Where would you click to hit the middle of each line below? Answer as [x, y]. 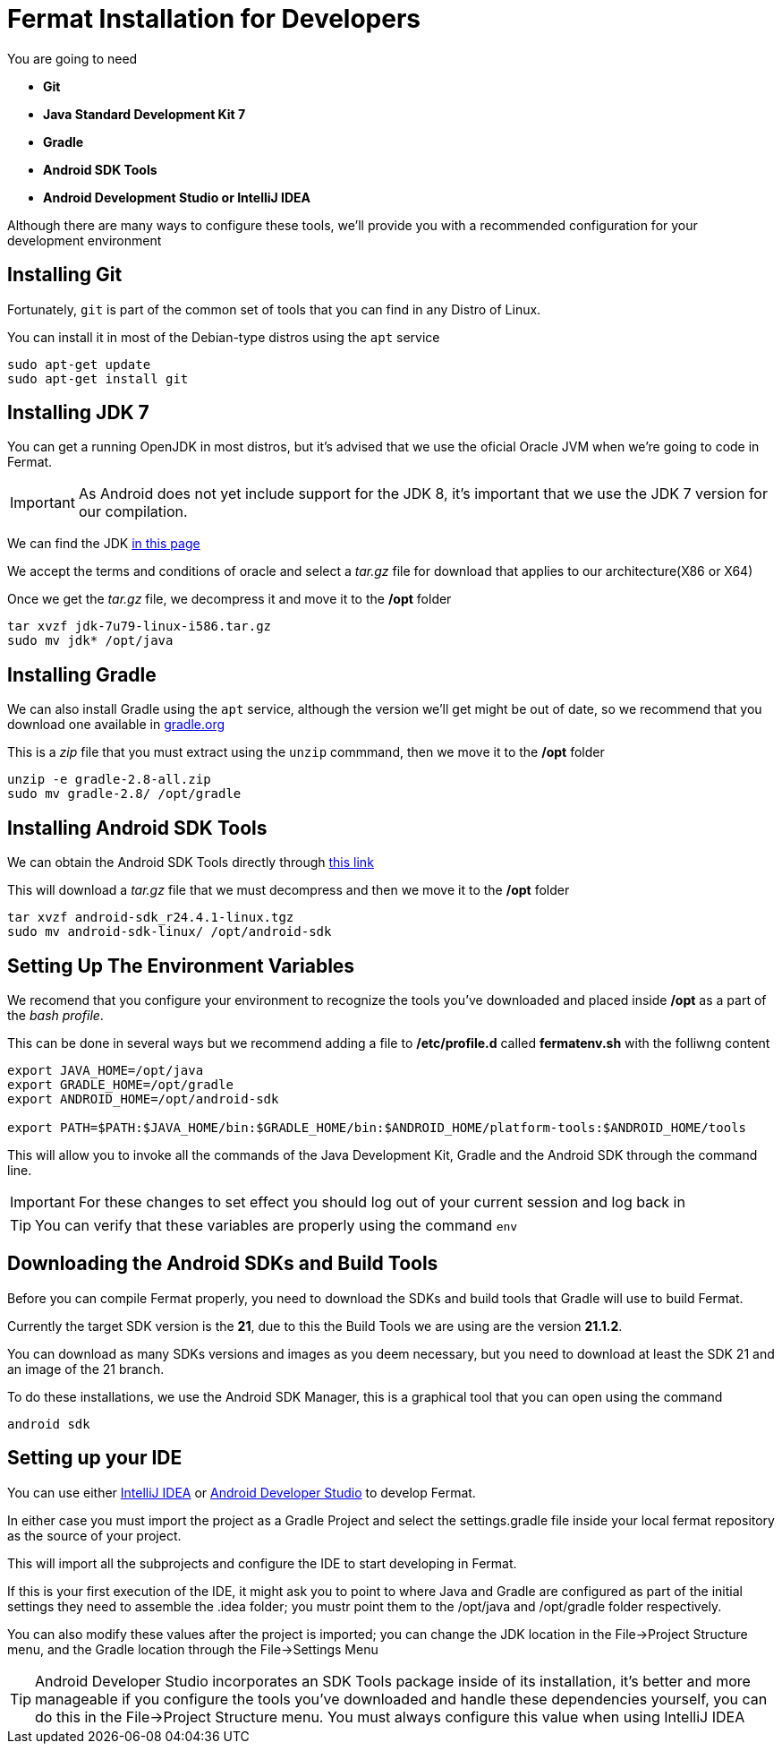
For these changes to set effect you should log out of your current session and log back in [382, 1202]
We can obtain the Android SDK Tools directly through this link [191, 863]
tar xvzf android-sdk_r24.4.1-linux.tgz [151, 918]
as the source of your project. [94, 1535]
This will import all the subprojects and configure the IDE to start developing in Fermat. [262, 1563]
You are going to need [72, 58]
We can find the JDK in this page [104, 544]
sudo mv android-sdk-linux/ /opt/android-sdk [170, 932]
